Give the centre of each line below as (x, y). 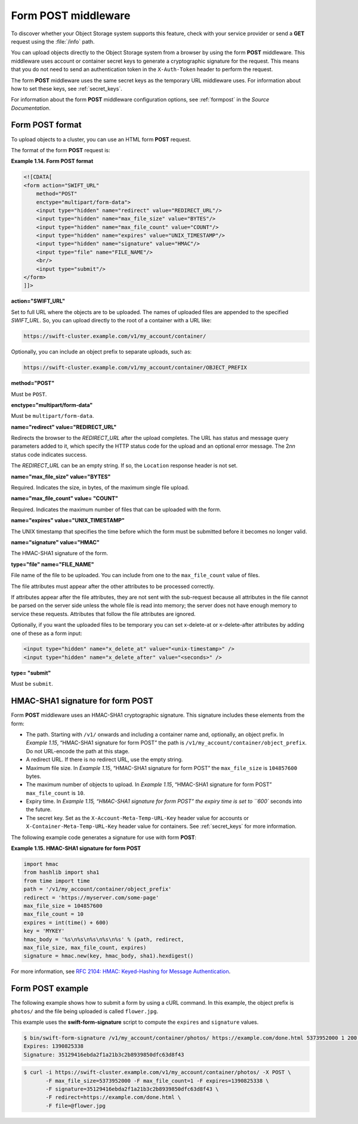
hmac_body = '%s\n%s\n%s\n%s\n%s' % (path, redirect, (104, 939)
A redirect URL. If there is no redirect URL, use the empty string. (104, 760)
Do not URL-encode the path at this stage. (78, 751)
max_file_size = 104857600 (63, 906)
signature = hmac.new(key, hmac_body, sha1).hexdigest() (109, 956)
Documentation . (31, 108)
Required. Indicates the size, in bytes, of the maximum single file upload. (100, 488)
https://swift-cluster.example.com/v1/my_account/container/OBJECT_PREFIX (135, 368)
